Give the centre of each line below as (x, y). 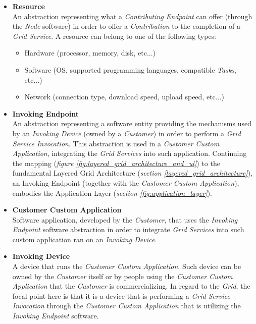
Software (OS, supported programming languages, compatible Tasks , (130, 69)
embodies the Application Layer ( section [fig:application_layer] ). (112, 193)
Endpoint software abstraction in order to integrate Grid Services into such (128, 229)
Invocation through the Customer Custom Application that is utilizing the (126, 306)
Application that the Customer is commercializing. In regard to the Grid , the (131, 286)
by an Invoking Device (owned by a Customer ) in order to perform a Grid (126, 133)
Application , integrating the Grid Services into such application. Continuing (130, 153)
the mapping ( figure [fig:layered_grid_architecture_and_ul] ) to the (116, 163)
